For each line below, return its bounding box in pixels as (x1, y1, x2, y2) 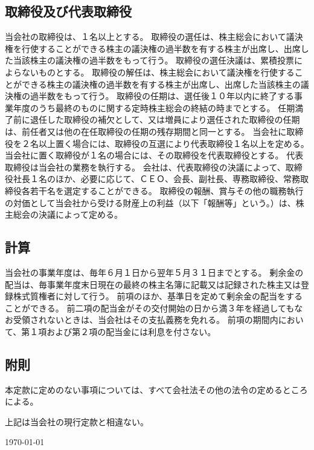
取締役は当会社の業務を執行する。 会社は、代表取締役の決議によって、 (5, 160, 286, 173)
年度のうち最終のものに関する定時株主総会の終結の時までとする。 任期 (13, 101, 295, 114)
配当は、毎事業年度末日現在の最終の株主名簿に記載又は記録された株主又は (5, 278, 301, 290)
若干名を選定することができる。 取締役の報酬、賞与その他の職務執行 (30, 184, 304, 197)
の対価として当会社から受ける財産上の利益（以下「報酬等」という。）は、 (5, 196, 296, 209)
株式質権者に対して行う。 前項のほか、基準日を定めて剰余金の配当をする (13, 290, 303, 302)
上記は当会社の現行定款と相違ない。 (5, 415, 149, 428)
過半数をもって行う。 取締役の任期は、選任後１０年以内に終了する (30, 90, 295, 102)
